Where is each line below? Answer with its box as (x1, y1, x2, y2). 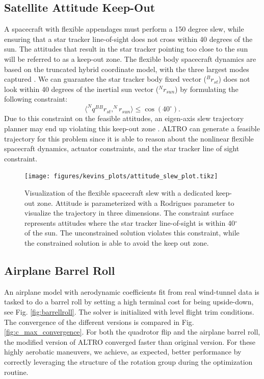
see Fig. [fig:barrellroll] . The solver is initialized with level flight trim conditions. (4, 306, 254, 317)
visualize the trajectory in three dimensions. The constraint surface (24, 207, 234, 218)
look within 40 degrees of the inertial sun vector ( (4, 83, 159, 94)
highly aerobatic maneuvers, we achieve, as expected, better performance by (4, 346, 242, 357)
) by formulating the (175, 83, 239, 94)
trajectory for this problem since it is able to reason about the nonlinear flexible (4, 133, 254, 144)
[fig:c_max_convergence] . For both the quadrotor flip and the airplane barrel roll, (4, 326, 260, 337)
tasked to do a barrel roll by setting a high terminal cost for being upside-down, (4, 296, 254, 307)
